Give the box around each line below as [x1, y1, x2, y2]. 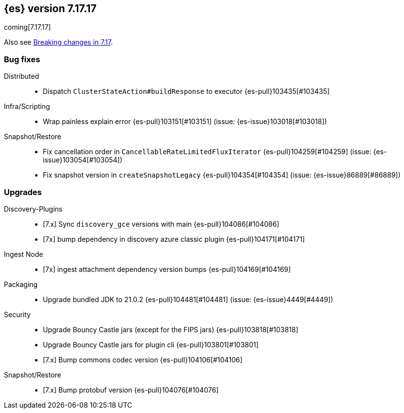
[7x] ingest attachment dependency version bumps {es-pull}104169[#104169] [43, 265, 291, 273]
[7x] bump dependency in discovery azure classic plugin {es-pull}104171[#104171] [43, 234, 305, 243]
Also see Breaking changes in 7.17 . [4, 38, 113, 47]
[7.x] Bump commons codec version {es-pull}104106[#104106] [43, 355, 243, 364]
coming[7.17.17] [4, 23, 51, 32]
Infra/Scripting [4, 102, 50, 111]
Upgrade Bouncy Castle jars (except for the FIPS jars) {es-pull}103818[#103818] [43, 325, 298, 334]
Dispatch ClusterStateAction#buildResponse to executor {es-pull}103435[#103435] [43, 87, 330, 96]
